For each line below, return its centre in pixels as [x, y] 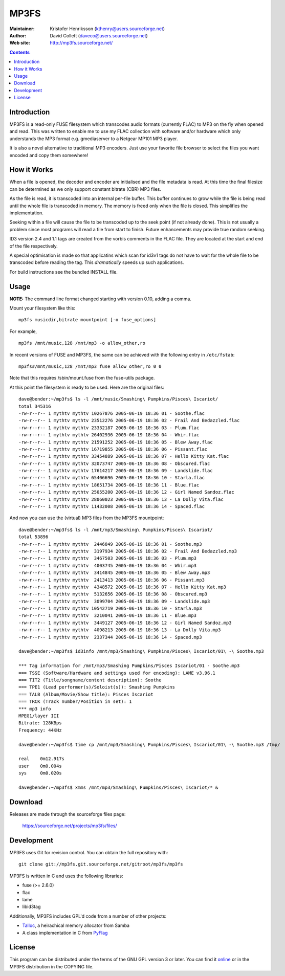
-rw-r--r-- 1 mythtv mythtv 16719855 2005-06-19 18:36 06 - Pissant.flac [113, 449]
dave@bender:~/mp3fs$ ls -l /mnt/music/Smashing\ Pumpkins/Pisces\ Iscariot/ [118, 399]
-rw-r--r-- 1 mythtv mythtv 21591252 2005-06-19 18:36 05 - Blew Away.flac [116, 442]
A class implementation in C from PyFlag [65, 933]
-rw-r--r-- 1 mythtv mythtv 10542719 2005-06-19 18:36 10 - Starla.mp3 [110, 608]
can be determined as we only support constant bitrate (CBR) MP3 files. [85, 189]
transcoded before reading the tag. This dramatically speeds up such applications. [97, 262]
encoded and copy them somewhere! [49, 155]
